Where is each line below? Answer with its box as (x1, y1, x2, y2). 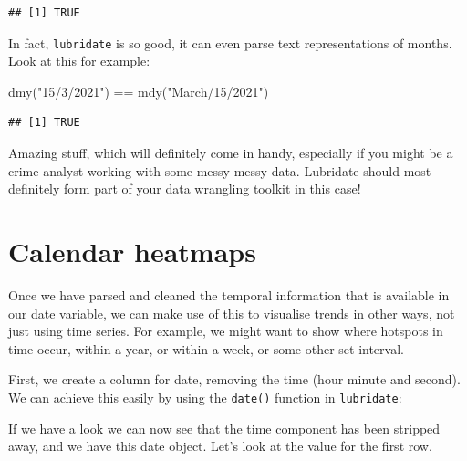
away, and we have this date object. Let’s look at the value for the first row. (8, 436, 432, 456)
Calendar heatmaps (8, 233, 256, 269)
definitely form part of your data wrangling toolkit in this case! (8, 179, 361, 198)
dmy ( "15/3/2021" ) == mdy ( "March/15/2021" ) (8, 81, 269, 100)
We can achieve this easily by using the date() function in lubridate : (8, 387, 402, 406)
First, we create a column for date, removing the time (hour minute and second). (8, 370, 461, 389)
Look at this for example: (8, 51, 150, 70)
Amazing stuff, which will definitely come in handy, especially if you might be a (8, 143, 453, 162)
